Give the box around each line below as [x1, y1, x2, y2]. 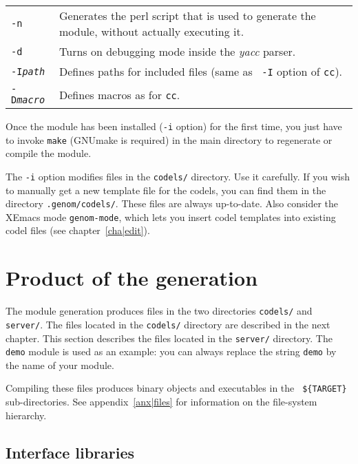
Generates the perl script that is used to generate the [59, 8, 316, 23]
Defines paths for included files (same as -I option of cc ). [59, 63, 343, 79]
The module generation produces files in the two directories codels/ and [6, 304, 313, 318]
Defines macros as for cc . [59, 86, 180, 103]
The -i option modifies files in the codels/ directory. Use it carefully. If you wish [6, 169, 350, 183]
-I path [11, 65, 45, 77]
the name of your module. [6, 357, 114, 372]
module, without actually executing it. [59, 23, 244, 39]
